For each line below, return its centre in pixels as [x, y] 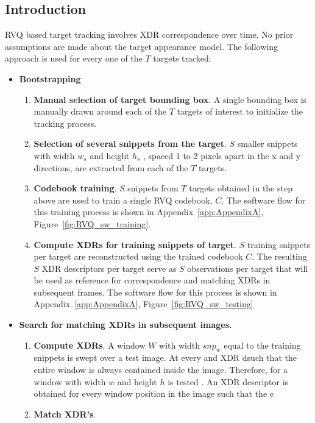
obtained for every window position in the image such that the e [154, 393]
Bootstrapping [50, 78]
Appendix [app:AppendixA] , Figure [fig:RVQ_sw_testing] [143, 304]
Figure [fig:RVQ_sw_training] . [92, 223]
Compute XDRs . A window [90, 345]
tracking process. [65, 123]
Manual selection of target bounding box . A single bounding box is [170, 99]
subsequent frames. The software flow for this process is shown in [155, 292]
